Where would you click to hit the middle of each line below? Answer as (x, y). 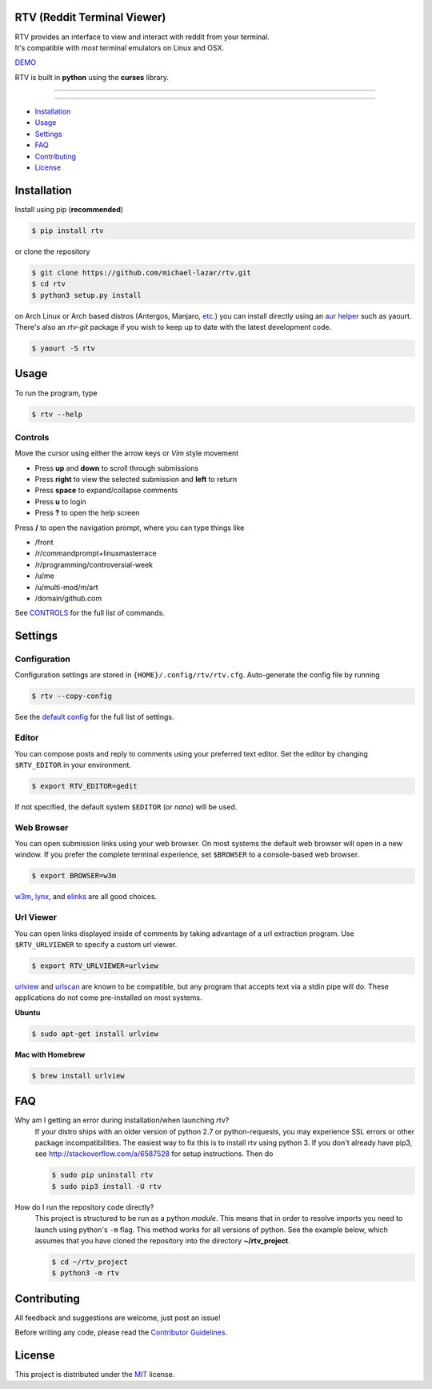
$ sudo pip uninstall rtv (102, 1175)
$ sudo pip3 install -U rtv (106, 1186)
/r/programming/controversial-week (94, 564)
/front (44, 542)
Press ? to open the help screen (87, 513)
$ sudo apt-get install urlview (95, 1034)
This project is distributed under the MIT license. (95, 1375)
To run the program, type (56, 393)
